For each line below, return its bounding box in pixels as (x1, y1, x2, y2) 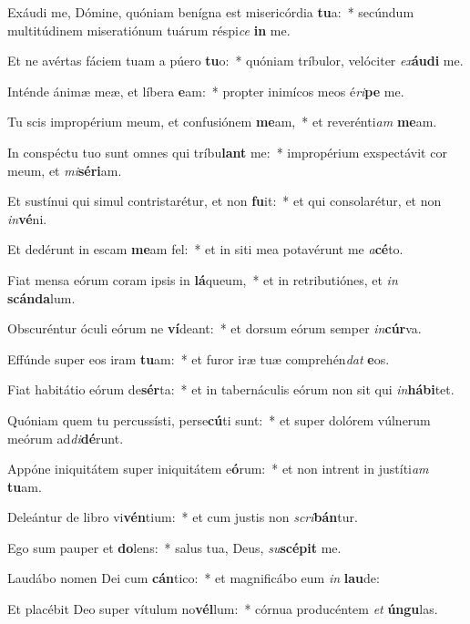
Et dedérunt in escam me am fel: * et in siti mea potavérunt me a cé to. (7, 240, 404, 259)
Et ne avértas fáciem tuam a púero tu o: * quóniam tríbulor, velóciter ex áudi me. (7, 51, 464, 70)
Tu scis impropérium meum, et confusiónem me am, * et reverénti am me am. (7, 112, 437, 131)
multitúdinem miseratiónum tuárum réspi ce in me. (7, 20, 291, 39)
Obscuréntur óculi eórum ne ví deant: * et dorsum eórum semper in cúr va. (7, 319, 422, 338)
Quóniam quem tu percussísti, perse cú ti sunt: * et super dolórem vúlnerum (7, 410, 431, 429)
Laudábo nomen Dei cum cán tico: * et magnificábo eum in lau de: (7, 568, 380, 588)
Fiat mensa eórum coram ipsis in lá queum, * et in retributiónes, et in (7, 270, 398, 289)
